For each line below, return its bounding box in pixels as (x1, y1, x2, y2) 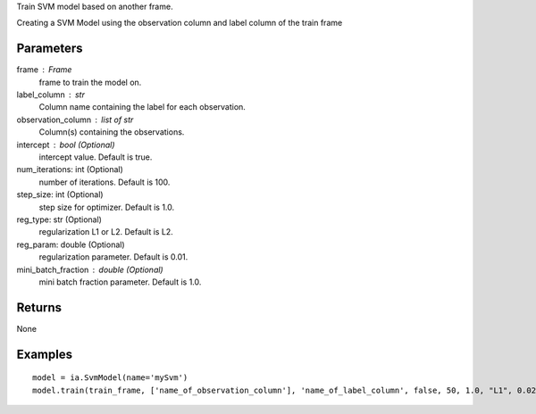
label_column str (16, 89, 85, 100)
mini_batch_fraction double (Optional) (16, 264, 164, 275)
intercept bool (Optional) (16, 139, 115, 150)
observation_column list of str (16, 114, 134, 125)
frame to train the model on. (38, 77, 142, 87)
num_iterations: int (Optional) (16, 164, 124, 175)
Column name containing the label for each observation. (38, 102, 246, 112)
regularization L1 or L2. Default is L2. (38, 227, 173, 237)
